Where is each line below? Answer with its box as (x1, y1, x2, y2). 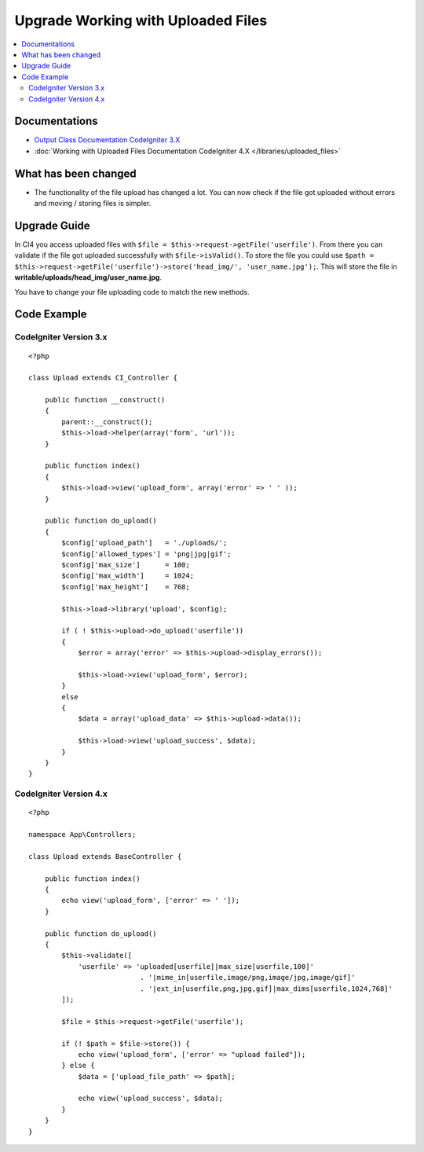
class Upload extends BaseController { (28, 852, 182, 860)
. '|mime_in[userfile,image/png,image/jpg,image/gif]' (140, 973, 356, 982)
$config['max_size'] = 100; (61, 560, 190, 569)
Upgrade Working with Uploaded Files (14, 12, 268, 29)
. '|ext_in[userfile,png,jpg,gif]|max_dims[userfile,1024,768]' (140, 984, 393, 993)
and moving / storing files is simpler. (34, 199, 152, 208)
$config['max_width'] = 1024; (61, 571, 195, 581)
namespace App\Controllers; (28, 830, 137, 839)
